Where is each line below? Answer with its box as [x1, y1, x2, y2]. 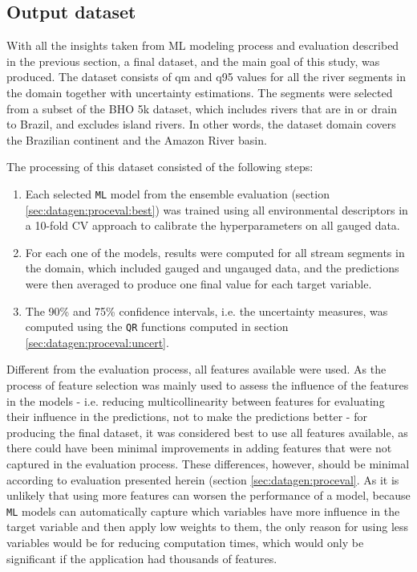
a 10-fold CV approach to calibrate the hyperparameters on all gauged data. [25, 217, 400, 234]
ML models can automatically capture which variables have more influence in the [6, 502, 400, 519]
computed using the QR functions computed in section [25, 318, 289, 335]
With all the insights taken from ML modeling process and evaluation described [6, 37, 399, 54]
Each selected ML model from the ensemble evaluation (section [25, 185, 330, 202]
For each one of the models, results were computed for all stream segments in [25, 243, 405, 260]
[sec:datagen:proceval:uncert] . [25, 333, 169, 350]
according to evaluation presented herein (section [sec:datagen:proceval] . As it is [6, 471, 399, 488]
